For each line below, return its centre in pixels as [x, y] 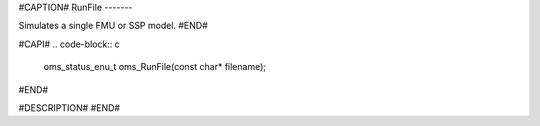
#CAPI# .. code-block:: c [69, 44]
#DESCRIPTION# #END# [69, 107]
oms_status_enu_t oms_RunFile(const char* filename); [155, 67]
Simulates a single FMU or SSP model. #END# [113, 26]
